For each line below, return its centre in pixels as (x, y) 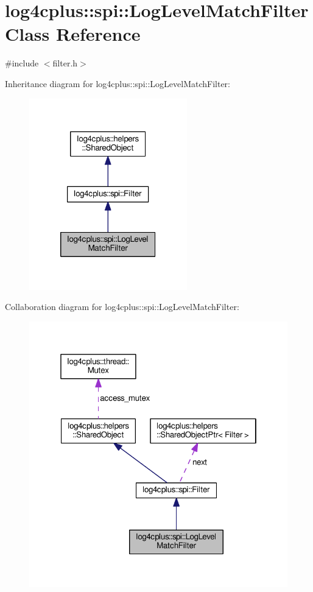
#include (22, 63)
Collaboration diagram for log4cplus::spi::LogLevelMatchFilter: (122, 307)
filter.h (65, 63)
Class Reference (73, 34)
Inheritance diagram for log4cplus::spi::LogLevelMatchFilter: (118, 83)
